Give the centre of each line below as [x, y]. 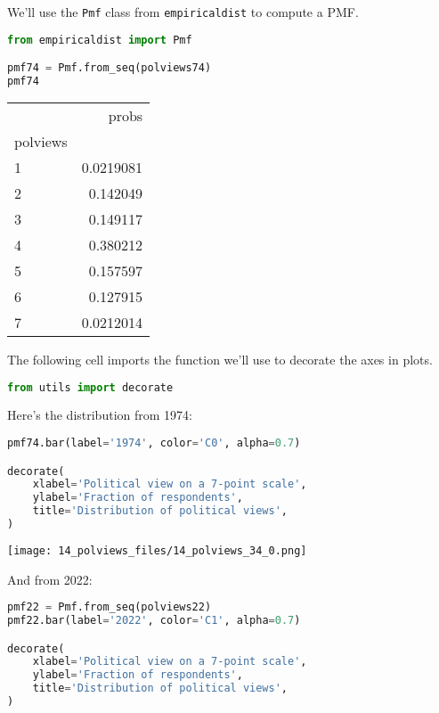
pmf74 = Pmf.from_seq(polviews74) [110, 68]
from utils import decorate [90, 387]
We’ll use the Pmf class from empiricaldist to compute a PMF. [183, 12]
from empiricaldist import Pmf [100, 40]
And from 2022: [50, 579]
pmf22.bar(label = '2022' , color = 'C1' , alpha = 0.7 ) [154, 621]
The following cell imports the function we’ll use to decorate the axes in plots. [220, 359]
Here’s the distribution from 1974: [100, 415]
